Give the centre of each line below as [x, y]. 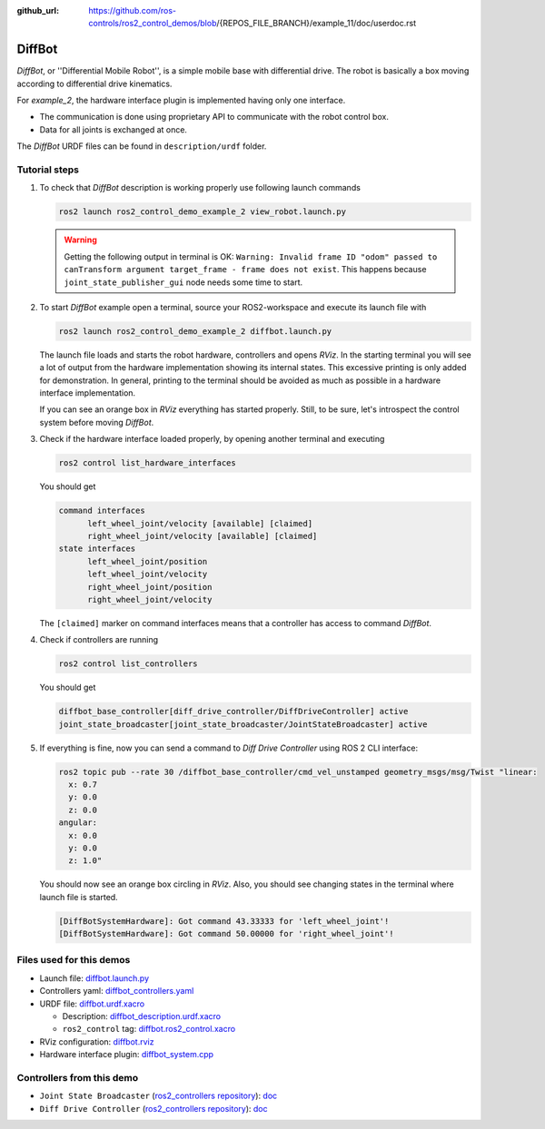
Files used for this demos [74, 960]
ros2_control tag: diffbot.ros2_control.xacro [149, 1029]
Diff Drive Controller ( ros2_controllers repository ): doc [154, 1108]
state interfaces [97, 549]
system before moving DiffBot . [97, 422]
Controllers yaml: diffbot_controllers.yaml [117, 991]
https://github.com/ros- [133, 10]
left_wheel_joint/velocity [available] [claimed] [200, 523]
